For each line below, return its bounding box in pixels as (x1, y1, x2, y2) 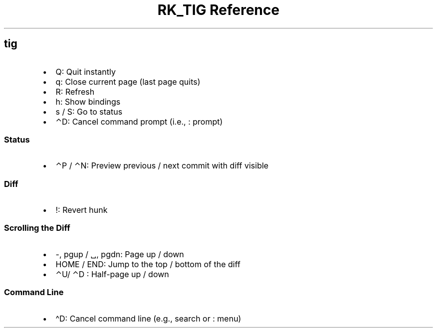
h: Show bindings (55, 96, 121, 107)
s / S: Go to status (55, 106, 123, 117)
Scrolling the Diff (4, 223, 70, 233)
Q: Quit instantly (55, 66, 116, 77)
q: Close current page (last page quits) (55, 76, 201, 87)
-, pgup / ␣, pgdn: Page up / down (55, 249, 184, 259)
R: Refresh (55, 86, 95, 97)
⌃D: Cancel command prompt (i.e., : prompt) (55, 116, 223, 127)
